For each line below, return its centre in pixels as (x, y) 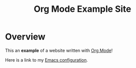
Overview (25, 37)
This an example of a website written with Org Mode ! (59, 50)
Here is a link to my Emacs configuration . (47, 60)
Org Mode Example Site (82, 9)
